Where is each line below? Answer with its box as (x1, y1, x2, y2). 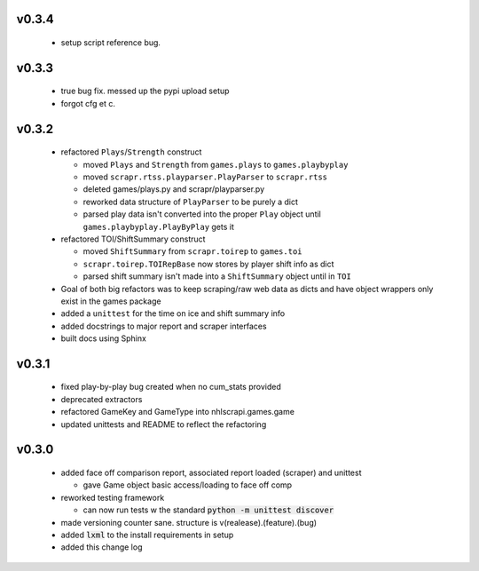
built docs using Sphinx (60, 333, 146, 344)
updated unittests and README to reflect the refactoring (60, 418, 267, 430)
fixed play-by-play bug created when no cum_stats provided (60, 382, 281, 393)
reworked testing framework (60, 492, 165, 503)
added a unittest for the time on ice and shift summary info (60, 308, 286, 319)
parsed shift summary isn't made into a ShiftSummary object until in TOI (82, 271, 352, 282)
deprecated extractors (60, 393, 143, 404)
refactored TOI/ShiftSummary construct (60, 234, 206, 244)
